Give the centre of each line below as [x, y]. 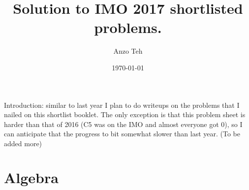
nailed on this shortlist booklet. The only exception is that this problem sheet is [125, 114]
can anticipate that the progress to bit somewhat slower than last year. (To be [122, 134]
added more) [23, 143]
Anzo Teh [128, 51]
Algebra [31, 177]
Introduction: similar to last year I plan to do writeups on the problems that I [122, 105]
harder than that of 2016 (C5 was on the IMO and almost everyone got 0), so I [123, 124]
